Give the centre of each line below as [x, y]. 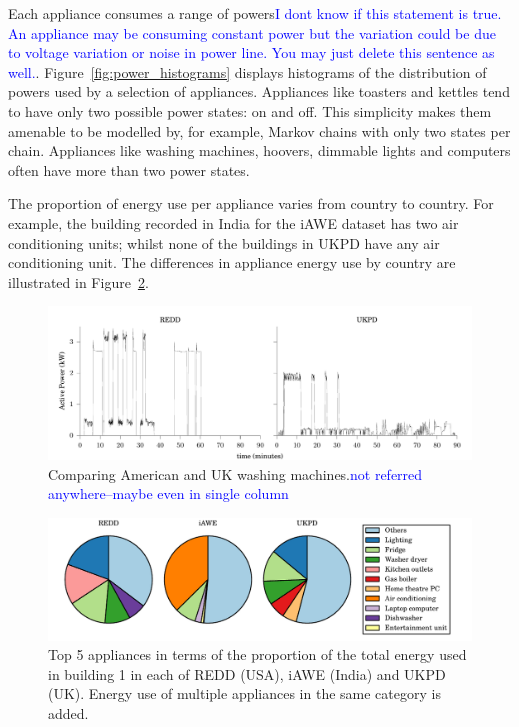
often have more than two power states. [129, 169]
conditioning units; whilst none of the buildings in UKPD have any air [224, 242]
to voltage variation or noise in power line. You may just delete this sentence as [251, 52]
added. [68, 713]
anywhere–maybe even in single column [168, 493]
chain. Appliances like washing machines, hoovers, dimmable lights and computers [259, 150]
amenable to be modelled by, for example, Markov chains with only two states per [259, 130]
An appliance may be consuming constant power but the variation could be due [252, 32]
